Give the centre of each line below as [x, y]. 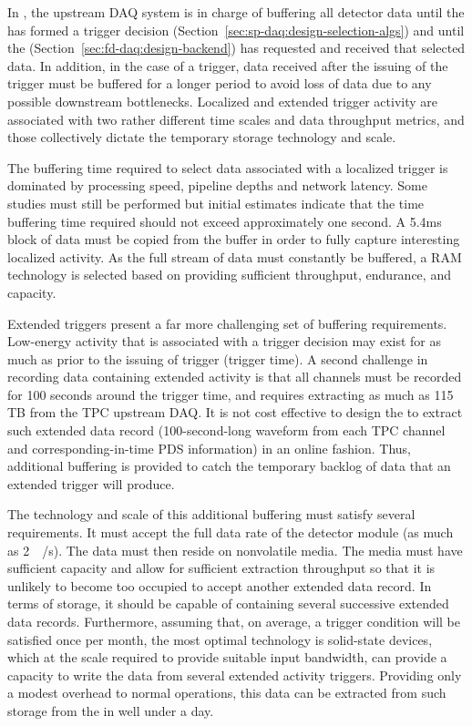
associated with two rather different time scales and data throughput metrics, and [236, 119]
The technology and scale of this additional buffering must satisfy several [211, 514]
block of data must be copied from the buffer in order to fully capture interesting [234, 239]
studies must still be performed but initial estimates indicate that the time [216, 203]
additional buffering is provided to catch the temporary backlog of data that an [229, 466]
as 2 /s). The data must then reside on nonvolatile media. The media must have [235, 550]
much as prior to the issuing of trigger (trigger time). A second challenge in [218, 358]
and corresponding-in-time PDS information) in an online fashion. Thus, [209, 448]
